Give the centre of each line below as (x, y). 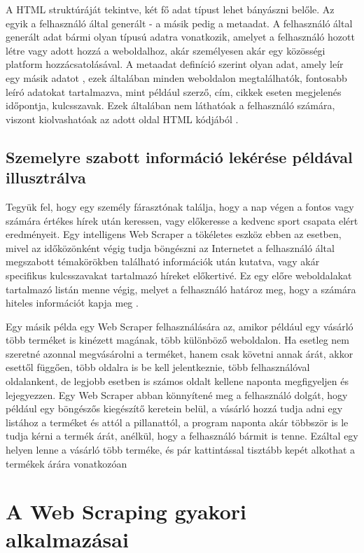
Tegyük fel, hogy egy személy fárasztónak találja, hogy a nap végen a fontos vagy (180, 206)
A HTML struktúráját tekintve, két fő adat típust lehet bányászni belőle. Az (170, 9)
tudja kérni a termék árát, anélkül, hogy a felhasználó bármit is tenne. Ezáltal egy (182, 436)
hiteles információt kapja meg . (72, 303)
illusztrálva (46, 177)
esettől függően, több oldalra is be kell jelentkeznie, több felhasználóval (158, 367)
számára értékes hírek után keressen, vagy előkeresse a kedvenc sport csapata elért (182, 220)
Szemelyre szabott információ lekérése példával (179, 156)
